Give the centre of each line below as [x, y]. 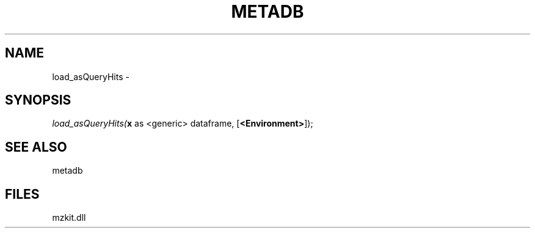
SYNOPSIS [38, 100]
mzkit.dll [69, 218]
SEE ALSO [36, 147]
